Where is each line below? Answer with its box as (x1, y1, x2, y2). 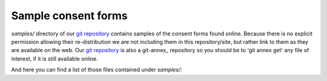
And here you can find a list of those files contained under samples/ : (11, 66, 182, 73)
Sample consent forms (11, 9, 128, 22)
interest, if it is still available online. (11, 55, 98, 62)
